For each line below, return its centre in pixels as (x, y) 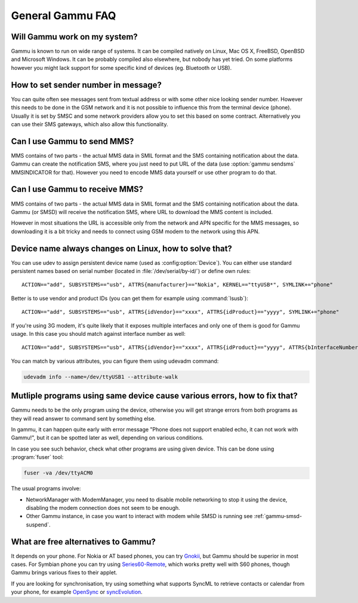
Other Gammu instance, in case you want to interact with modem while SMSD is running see (139, 516)
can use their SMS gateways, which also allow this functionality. (89, 124)
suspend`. (38, 524)
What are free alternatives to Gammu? (84, 542)
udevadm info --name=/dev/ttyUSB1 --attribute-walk (101, 377)
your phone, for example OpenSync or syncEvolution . (77, 592)
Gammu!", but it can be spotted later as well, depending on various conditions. (107, 438)
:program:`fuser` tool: (37, 457)
